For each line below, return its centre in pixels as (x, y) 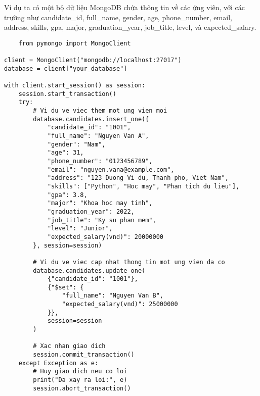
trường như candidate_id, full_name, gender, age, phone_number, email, (118, 17)
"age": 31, (66, 153)
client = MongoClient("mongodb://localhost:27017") (93, 60)
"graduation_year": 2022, (91, 211)
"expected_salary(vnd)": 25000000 (120, 304)
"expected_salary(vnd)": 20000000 (105, 237)
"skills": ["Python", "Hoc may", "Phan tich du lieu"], (143, 186)
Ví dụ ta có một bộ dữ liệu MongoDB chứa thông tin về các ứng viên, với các (124, 7)
